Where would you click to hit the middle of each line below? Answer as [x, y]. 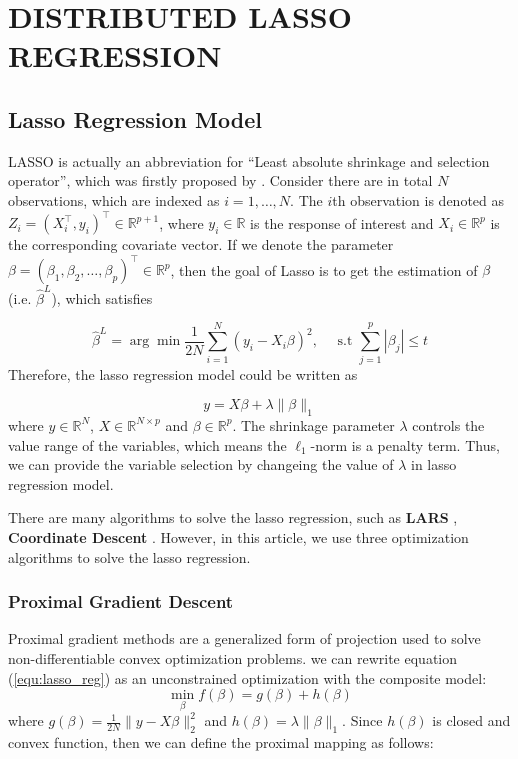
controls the [448, 424]
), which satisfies [102, 297]
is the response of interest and [342, 222]
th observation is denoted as [418, 199]
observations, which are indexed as [114, 199]
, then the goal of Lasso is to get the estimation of [324, 269]
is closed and [471, 720]
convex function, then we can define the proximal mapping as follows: [221, 742]
